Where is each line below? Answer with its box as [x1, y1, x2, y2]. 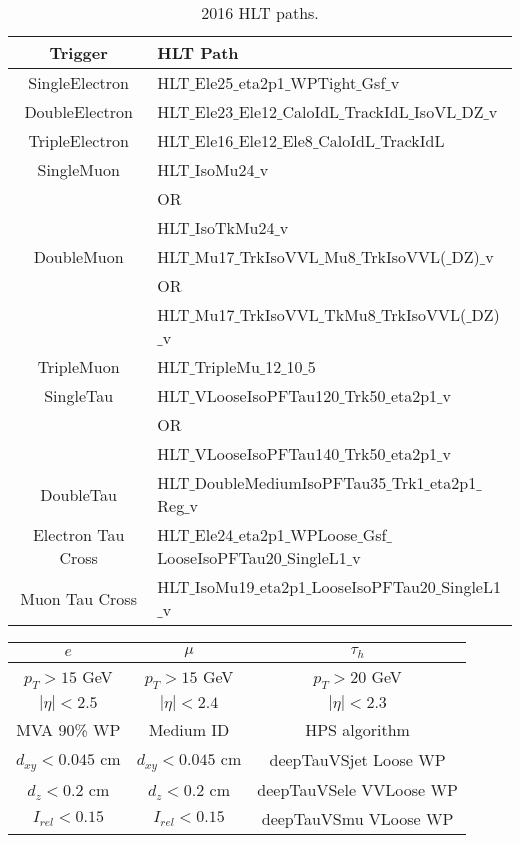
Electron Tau [32, 523, 125, 546]
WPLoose [290, 523, 358, 546]
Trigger [49, 41, 108, 64]
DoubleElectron [24, 100, 133, 123]
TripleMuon [37, 355, 120, 378]
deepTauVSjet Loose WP [269, 748, 446, 772]
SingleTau [44, 384, 114, 407]
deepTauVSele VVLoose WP [257, 778, 458, 802]
